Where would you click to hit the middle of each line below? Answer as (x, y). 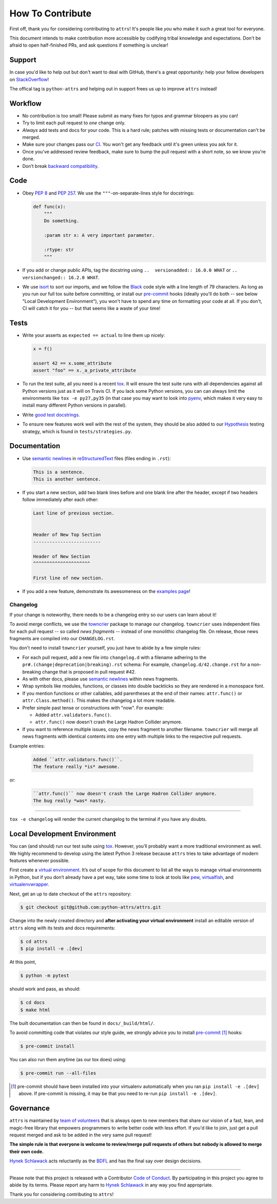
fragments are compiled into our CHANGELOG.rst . (62, 639)
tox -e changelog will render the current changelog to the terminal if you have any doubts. (108, 819)
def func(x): (50, 206)
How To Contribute (51, 13)
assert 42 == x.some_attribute (73, 363)
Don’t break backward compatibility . (61, 166)
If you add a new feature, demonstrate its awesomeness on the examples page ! (106, 591)
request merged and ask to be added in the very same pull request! (81, 1135)
